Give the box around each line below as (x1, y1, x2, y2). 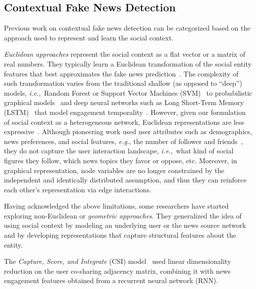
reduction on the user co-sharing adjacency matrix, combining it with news (4, 265, 231, 276)
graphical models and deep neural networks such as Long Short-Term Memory (4, 97, 244, 108)
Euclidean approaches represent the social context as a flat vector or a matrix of (4, 49, 246, 59)
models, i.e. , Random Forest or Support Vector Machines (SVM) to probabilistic (4, 87, 253, 98)
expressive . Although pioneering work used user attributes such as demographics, (4, 126, 252, 137)
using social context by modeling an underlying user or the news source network (4, 220, 246, 230)
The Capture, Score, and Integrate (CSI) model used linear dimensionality (4, 256, 231, 266)
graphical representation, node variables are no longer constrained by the (4, 165, 224, 175)
